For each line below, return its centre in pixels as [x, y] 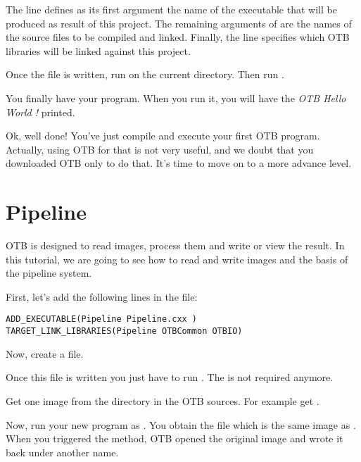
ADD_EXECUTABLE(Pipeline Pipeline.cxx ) [102, 319]
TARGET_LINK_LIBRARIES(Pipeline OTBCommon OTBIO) [124, 331]
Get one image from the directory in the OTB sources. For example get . [163, 400]
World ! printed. [40, 112]
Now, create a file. [45, 353]
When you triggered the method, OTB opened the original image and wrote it [175, 438]
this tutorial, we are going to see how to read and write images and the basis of [177, 259]
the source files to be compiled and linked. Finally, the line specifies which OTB [178, 37]
